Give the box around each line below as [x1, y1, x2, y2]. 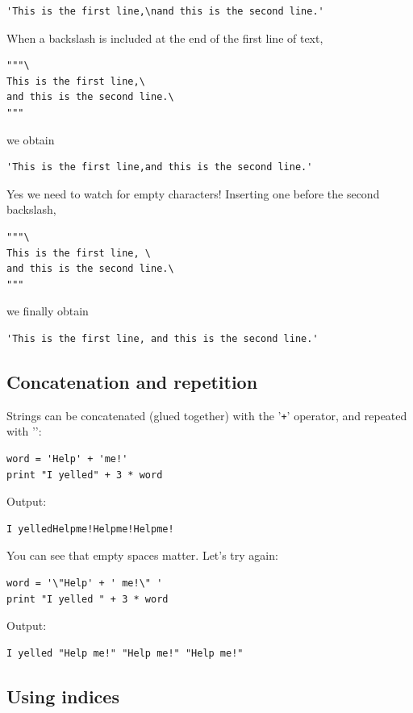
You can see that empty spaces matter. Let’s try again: [6, 547, 278, 564]
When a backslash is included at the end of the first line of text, [6, 29, 323, 46]
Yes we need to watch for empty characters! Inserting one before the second [6, 185, 380, 202]
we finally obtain [6, 302, 89, 319]
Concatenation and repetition [6, 369, 258, 394]
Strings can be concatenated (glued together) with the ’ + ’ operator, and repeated [6, 407, 407, 423]
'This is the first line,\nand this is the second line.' [6, 6, 324, 17]
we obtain [6, 131, 55, 148]
